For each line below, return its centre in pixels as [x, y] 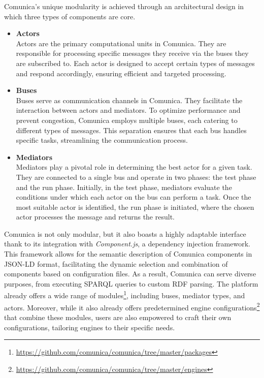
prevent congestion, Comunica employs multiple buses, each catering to [127, 120]
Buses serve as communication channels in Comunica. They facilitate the [129, 100]
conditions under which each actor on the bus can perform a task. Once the [134, 197]
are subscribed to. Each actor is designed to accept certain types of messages [135, 63]
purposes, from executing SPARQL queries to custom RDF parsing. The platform [131, 283]
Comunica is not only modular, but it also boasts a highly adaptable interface [125, 233]
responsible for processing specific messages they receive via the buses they [132, 53]
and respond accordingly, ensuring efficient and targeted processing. [121, 73]
